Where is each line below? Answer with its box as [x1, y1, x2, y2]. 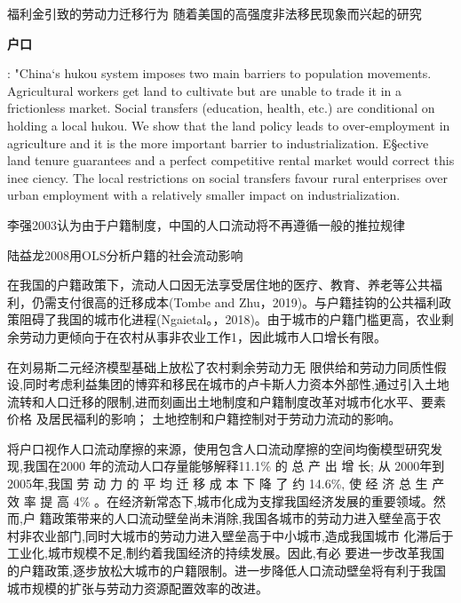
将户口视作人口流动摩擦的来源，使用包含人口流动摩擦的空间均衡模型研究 [7, 439, 430, 457]
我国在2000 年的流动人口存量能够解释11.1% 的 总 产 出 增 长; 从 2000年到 [22, 456, 445, 475]
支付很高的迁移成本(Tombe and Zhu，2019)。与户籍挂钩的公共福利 [56, 292, 440, 311]
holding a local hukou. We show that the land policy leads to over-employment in [7, 115, 450, 134]
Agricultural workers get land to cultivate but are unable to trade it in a [7, 81, 402, 99]
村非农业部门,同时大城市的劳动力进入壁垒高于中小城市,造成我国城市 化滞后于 [7, 526, 454, 544]
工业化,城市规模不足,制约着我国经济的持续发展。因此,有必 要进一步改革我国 [7, 543, 445, 562]
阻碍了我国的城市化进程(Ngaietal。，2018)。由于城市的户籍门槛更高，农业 [19, 310, 441, 329]
